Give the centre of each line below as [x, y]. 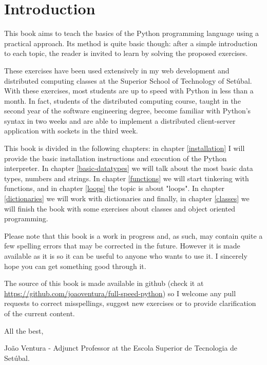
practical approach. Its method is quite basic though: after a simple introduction [131, 43]
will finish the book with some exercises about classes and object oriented [120, 208]
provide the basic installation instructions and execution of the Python [116, 158]
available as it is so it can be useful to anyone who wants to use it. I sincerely [126, 256]
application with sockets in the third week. [71, 131]
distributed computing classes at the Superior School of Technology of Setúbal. [128, 80]
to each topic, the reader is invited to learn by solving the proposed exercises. [126, 53]
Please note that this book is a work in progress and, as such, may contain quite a [133, 235]
